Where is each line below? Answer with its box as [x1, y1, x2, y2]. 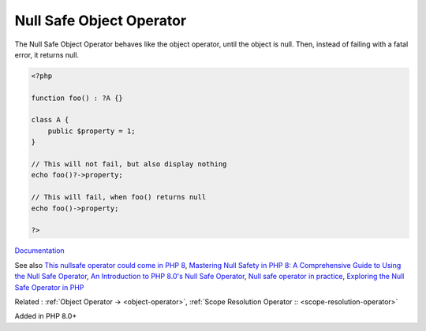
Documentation [14, 246, 65, 255]
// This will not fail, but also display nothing [31, 160, 227, 169]
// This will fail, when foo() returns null [31, 193, 207, 202]
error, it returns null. [14, 50, 79, 59]
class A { [31, 115, 69, 125]
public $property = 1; [47, 126, 136, 136]
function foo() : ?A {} [31, 93, 124, 102]
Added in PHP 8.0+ [14, 311, 77, 321]
